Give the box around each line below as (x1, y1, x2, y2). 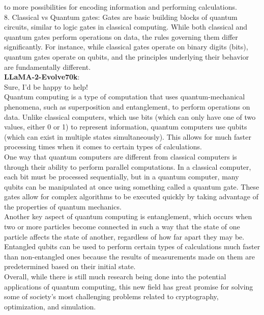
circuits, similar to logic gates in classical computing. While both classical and (4, 21, 248, 32)
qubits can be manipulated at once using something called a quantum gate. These (4, 181, 259, 192)
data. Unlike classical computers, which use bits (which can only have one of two (4, 111, 256, 122)
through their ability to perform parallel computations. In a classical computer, (4, 161, 251, 172)
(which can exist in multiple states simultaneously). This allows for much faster (4, 131, 251, 142)
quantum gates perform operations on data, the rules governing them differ (4, 31, 238, 42)
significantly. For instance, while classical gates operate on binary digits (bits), (4, 41, 248, 52)
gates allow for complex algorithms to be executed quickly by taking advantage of (4, 191, 258, 202)
